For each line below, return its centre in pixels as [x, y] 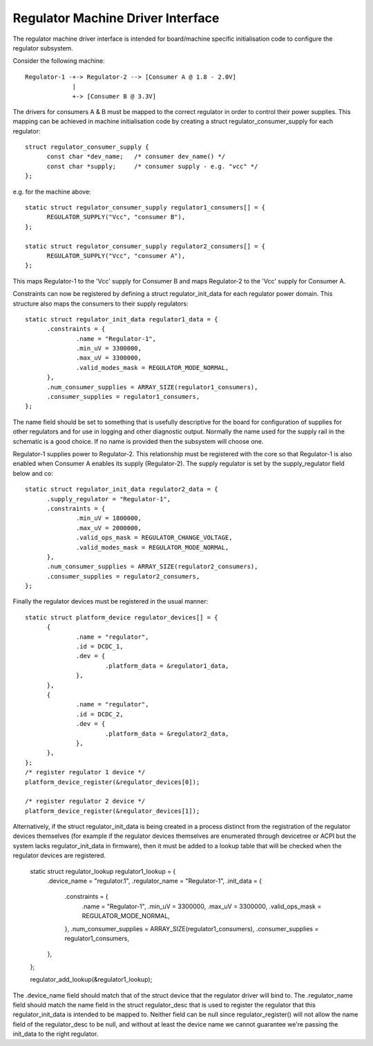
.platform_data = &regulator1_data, [167, 666]
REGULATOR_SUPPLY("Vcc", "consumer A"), [116, 255]
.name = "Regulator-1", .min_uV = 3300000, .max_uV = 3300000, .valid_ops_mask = [202, 906]
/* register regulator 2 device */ [85, 801]
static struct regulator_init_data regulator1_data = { [122, 319]
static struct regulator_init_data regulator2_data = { [122, 489]
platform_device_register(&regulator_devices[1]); [113, 811]
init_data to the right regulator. [56, 1034]
